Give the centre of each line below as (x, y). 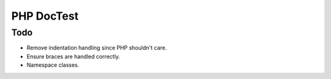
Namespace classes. (53, 65)
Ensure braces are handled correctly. (74, 56)
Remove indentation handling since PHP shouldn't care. (97, 48)
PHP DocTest (45, 16)
